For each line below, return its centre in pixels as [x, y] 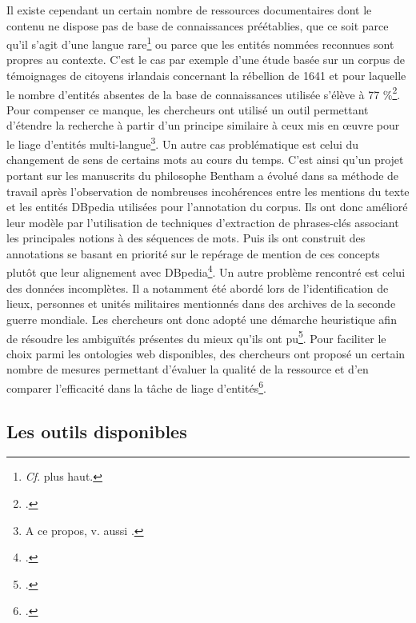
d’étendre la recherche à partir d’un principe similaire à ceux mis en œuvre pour [203, 125]
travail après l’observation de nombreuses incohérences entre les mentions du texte [208, 191]
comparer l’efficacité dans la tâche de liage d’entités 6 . [136, 386]
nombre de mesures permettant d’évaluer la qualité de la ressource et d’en [188, 369]
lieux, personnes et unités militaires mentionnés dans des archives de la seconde [201, 304]
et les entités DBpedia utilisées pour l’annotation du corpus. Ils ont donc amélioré [207, 207]
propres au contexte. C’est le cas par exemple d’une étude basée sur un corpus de [206, 60]
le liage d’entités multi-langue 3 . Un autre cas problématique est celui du [183, 143]
